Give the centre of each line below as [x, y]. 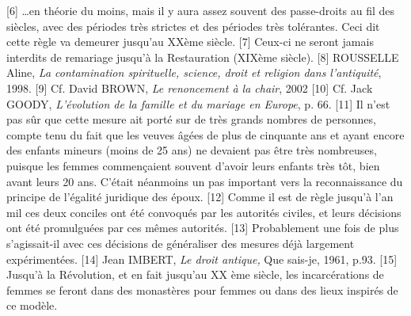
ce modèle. [32, 305]
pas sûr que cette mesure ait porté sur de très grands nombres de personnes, [191, 119]
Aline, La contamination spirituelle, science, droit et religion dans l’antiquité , [194, 72]
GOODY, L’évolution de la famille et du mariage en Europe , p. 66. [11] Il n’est [198, 103]
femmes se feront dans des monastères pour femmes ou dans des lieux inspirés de [202, 289]
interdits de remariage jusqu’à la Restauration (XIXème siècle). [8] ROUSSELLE [203, 57]
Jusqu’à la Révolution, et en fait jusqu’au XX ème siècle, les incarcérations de [195, 274]
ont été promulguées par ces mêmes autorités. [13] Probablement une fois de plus [203, 228]
